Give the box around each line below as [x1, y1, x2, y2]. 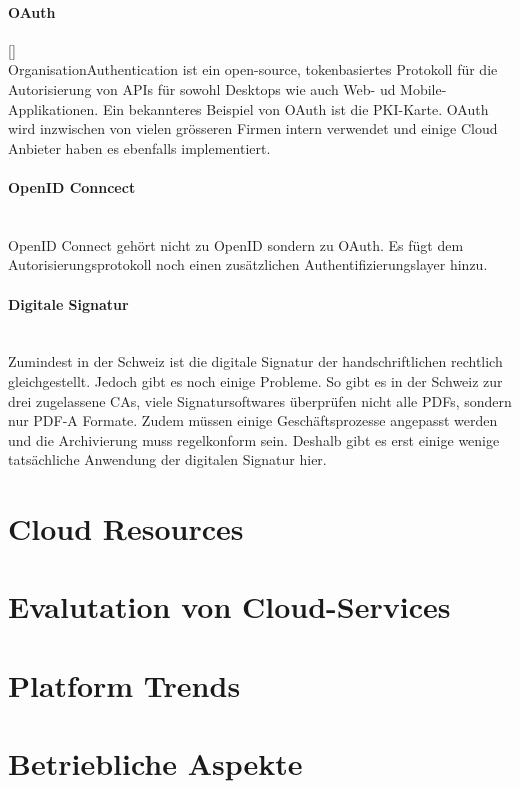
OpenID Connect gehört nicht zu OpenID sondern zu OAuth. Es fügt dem [8, 234, 464, 255]
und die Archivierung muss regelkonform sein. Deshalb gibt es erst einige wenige [8, 429, 500, 450]
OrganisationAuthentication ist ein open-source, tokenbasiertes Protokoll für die [8, 59, 498, 80]
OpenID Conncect [8, 176, 136, 197]
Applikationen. [8, 98, 99, 119]
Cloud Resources [8, 508, 244, 549]
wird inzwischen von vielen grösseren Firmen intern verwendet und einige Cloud [8, 118, 498, 139]
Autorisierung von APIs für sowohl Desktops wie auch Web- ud [8, 78, 396, 99]
